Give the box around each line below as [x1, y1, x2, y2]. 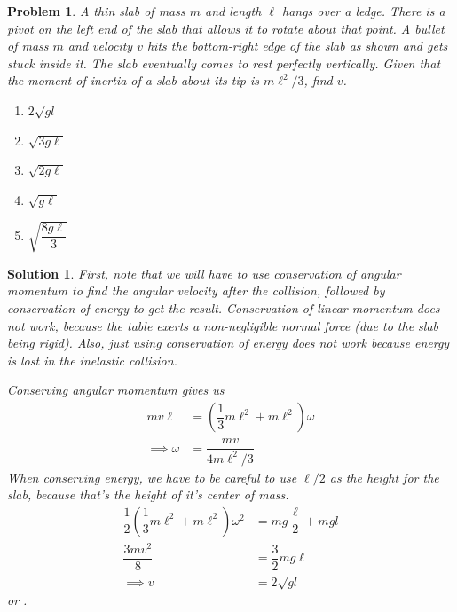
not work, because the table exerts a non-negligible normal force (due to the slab [7, 316, 438, 334]
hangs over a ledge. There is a [281, 2, 445, 20]
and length [205, 2, 262, 20]
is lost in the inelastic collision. [7, 350, 177, 369]
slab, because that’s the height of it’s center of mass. [7, 485, 289, 504]
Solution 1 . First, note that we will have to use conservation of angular [7, 263, 401, 282]
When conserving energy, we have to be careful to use [7, 467, 297, 486]
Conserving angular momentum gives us [7, 381, 225, 399]
